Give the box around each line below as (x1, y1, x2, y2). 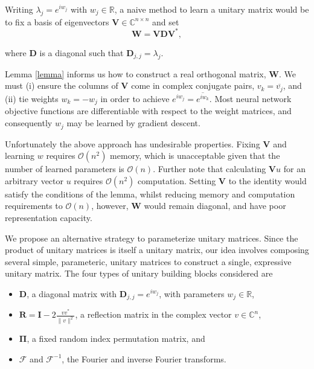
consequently (5, 117, 53, 129)
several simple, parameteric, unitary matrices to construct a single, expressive (5, 255, 292, 268)
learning (5, 149, 35, 162)
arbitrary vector (5, 174, 64, 187)
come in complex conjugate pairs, (131, 79, 255, 92)
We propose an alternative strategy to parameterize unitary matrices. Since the (5, 231, 298, 244)
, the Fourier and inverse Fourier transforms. (62, 352, 226, 365)
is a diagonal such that (39, 46, 124, 59)
